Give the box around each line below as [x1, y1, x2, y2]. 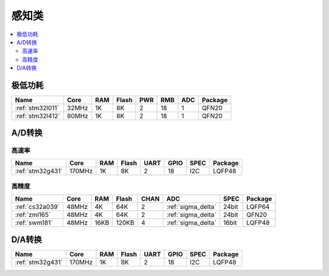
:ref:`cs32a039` [15, 202, 60, 211]
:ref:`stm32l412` [15, 112, 60, 120]
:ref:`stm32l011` [15, 104, 59, 112]
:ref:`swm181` [15, 218, 53, 227]
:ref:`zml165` [15, 210, 51, 219]
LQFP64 [246, 202, 270, 211]
